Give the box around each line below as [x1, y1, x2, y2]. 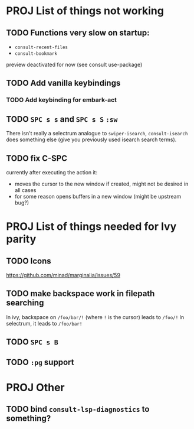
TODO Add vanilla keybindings [6, 78, 121, 88]
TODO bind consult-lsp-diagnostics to [6, 404, 150, 414]
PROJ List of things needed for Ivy [6, 220, 177, 233]
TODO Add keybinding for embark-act [6, 96, 117, 104]
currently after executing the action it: [6, 168, 98, 175]
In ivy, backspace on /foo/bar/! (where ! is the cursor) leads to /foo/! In [6, 313, 185, 320]
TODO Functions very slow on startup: [6, 28, 150, 38]
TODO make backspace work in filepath [6, 288, 155, 299]
